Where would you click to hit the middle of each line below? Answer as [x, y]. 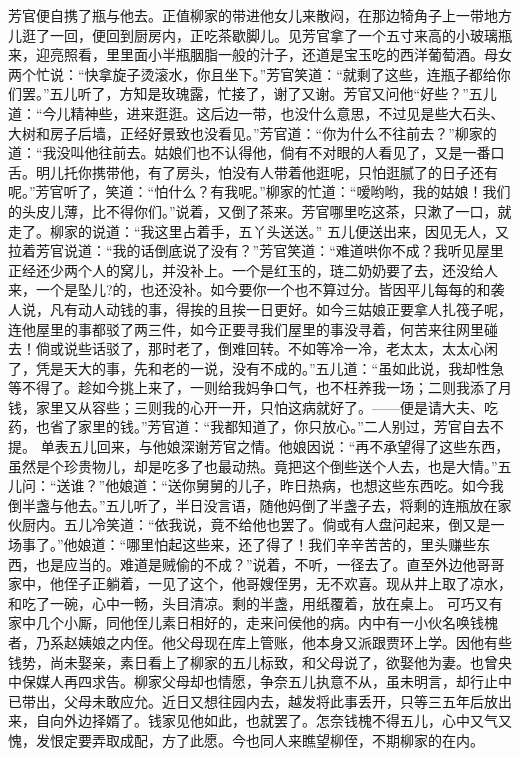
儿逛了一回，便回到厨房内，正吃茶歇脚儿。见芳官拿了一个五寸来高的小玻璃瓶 [260, 34]
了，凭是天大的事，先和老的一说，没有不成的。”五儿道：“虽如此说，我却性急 [256, 367]
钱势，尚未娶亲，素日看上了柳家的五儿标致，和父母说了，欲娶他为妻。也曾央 [260, 661]
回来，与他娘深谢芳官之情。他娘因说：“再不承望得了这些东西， [303, 446]
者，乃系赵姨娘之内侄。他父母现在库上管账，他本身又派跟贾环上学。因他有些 [260, 642]
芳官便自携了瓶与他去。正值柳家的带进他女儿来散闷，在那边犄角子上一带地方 [260, 15]
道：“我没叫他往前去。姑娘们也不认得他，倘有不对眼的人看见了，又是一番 [249, 152]
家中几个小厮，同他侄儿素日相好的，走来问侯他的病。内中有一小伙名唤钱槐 [253, 622]
